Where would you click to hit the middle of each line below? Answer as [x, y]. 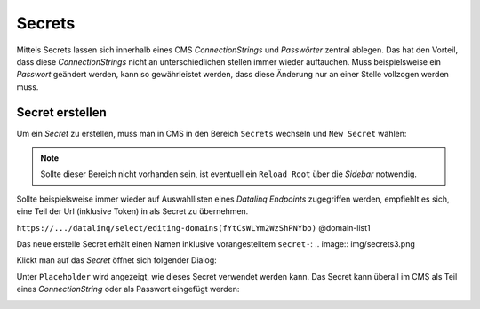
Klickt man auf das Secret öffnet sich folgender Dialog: [116, 260]
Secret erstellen [61, 112]
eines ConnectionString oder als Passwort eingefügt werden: [128, 289]
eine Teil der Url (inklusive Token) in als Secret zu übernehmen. [132, 211]
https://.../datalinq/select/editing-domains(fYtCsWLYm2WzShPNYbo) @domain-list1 [193, 227]
